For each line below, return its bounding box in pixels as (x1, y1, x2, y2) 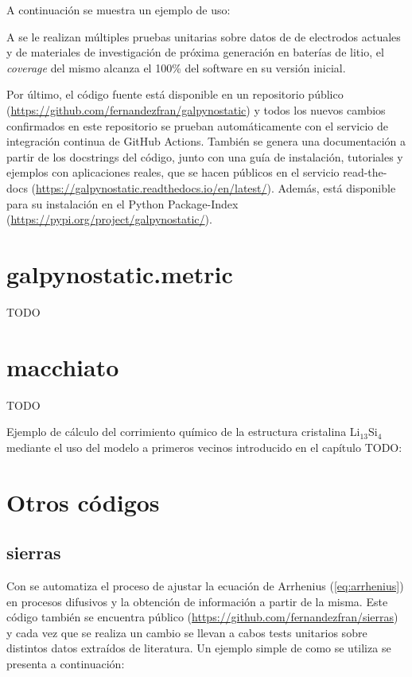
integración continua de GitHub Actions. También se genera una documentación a (6, 133, 406, 150)
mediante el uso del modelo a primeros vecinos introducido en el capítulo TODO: (6, 438, 402, 455)
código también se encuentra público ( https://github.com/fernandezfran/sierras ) (6, 609, 398, 625)
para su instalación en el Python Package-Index (6, 195, 239, 212)
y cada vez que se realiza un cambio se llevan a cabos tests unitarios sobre (6, 624, 367, 640)
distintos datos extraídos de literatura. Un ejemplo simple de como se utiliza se (6, 640, 391, 656)
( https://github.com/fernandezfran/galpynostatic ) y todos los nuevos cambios (6, 101, 386, 118)
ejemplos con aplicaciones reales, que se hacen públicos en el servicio (6, 164, 340, 181)
